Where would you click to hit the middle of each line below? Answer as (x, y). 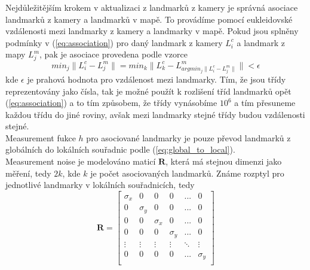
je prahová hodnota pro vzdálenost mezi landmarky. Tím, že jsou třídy (156, 79)
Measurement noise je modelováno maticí (81, 161)
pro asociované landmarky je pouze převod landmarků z (188, 137)
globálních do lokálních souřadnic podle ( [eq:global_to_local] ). (120, 149)
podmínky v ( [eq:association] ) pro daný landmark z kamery (114, 42)
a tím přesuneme (265, 103)
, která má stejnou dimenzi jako (224, 161)
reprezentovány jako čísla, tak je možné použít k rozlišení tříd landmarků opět (148, 91)
